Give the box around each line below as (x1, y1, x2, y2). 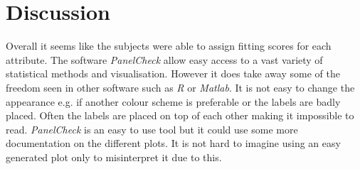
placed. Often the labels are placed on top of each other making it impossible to (6, 108, 354, 123)
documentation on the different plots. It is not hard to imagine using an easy (6, 136, 341, 151)
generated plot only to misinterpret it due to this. (6, 149, 222, 164)
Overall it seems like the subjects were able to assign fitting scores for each (6, 38, 332, 53)
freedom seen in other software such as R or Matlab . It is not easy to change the (6, 80, 355, 94)
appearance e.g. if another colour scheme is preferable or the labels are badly (6, 94, 341, 109)
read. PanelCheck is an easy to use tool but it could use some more (6, 121, 298, 136)
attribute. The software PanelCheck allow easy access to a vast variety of (6, 52, 323, 67)
